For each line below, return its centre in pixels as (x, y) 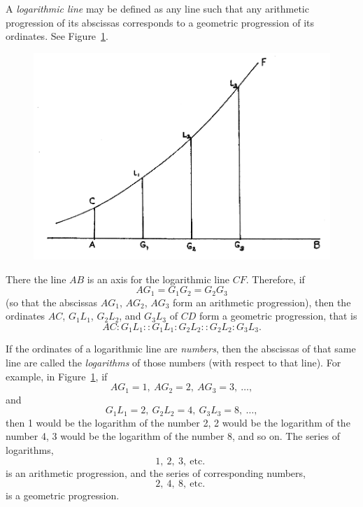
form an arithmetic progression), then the (262, 302)
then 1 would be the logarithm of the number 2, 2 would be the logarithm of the (178, 422)
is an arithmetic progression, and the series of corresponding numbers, (156, 472)
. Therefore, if (275, 279)
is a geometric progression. (63, 495)
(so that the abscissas (52, 302)
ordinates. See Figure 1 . (57, 36)
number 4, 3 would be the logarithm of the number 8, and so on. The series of (173, 436)
